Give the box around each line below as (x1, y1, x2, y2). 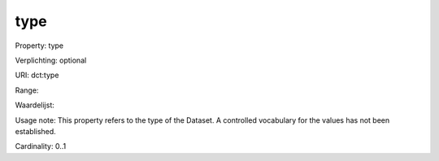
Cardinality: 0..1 (15, 141, 67, 151)
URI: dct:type (15, 70, 59, 80)
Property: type (15, 41, 64, 50)
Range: (15, 85, 39, 95)
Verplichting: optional (15, 55, 87, 65)
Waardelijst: (15, 100, 54, 110)
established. (15, 126, 56, 136)
